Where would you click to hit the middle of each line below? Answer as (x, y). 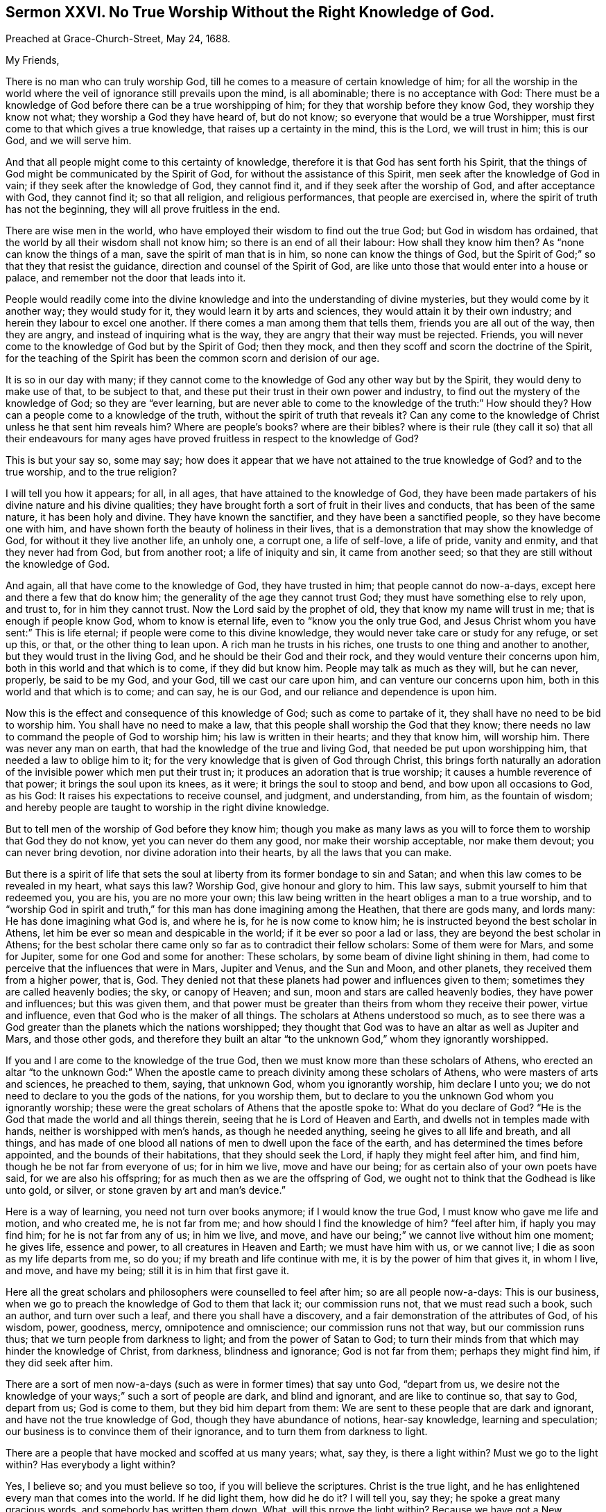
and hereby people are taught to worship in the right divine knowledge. (167, 808)
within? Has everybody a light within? (91, 1465)
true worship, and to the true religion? (92, 472)
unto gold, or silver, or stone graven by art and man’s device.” (146, 1190)
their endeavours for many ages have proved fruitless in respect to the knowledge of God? (212, 439)
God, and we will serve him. (69, 141)
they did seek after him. (59, 1363)
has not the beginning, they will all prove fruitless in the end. (143, 209)
